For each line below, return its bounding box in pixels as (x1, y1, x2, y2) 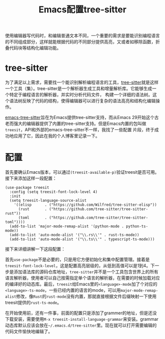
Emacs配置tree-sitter (38, 4, 127, 15)
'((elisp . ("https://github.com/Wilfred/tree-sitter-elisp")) (14, 202, 157, 208)
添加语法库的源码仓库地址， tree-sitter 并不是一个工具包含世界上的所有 (13, 269, 159, 275)
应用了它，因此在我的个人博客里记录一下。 (13, 133, 100, 139)
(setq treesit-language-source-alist (9, 198, 87, 203)
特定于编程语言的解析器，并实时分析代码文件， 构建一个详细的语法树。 (9, 92, 153, 98)
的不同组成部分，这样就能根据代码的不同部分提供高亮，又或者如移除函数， (5, 39, 156, 45)
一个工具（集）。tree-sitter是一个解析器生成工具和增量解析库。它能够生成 (5, 86, 152, 92)
